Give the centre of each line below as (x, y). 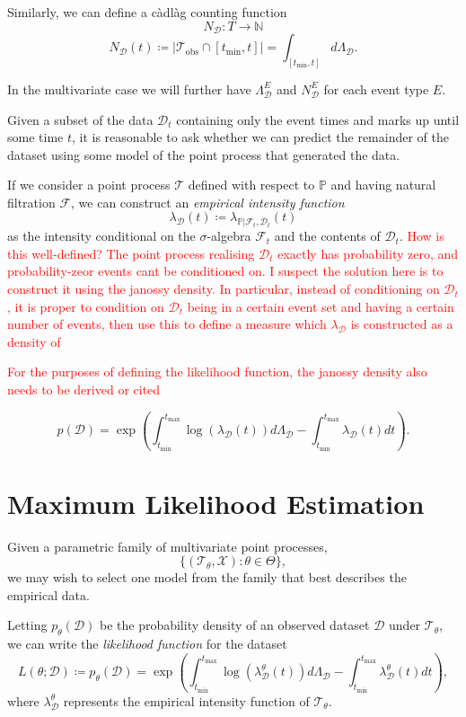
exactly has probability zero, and (368, 253)
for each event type (376, 89)
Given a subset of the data (80, 119)
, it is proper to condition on (86, 306)
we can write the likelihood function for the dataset (147, 644)
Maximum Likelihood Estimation (216, 503)
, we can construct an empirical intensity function (208, 202)
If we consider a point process (89, 185)
